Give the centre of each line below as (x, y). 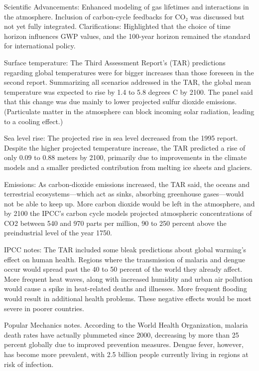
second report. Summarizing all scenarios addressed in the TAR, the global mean (128, 82)
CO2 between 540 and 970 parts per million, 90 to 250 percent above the (115, 223)
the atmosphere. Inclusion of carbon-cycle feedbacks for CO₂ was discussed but (124, 16)
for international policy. (40, 46)
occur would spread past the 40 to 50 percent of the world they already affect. (123, 269)
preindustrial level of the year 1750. (58, 233)
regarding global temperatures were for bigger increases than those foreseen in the (129, 72)
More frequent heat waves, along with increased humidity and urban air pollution (128, 278)
